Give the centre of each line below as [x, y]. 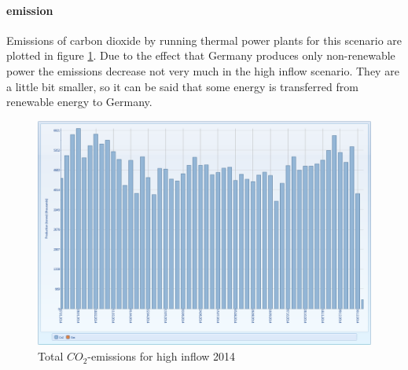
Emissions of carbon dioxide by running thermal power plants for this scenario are [204, 40]
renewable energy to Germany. [79, 102]
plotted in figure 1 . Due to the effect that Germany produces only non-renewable [201, 55]
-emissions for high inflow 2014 [162, 356]
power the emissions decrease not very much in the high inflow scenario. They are [203, 70]
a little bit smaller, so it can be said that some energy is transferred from [182, 86]
